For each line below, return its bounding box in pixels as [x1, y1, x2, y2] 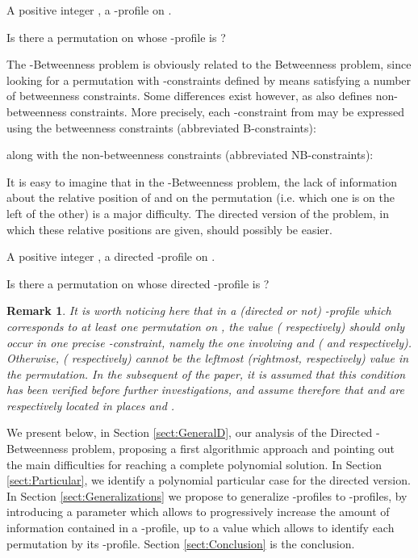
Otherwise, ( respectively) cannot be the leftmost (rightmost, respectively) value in [6, 350, 409, 367]
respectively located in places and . [6, 396, 175, 413]
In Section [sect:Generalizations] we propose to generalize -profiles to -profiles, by [6, 487, 408, 504]
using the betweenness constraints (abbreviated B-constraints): [6, 119, 316, 136]
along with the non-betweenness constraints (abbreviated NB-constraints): [6, 146, 374, 163]
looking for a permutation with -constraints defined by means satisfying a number [6, 71, 412, 88]
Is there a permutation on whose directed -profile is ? [6, 275, 270, 292]
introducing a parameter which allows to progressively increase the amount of [6, 503, 390, 520]
